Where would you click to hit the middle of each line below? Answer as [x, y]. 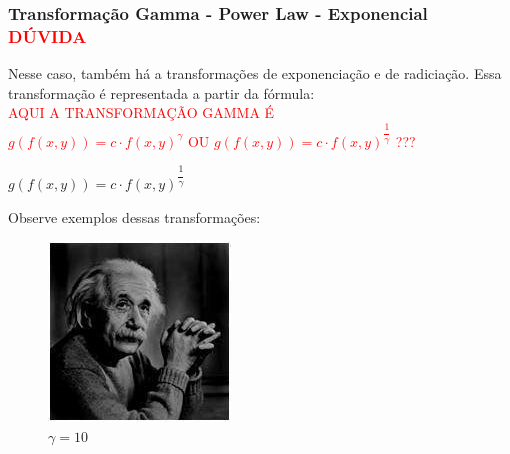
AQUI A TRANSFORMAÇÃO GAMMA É [141, 112]
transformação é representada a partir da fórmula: [161, 92]
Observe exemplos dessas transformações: [134, 216]
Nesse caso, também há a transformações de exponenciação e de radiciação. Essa [255, 73]
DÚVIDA [47, 35]
